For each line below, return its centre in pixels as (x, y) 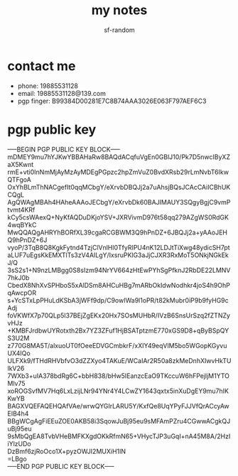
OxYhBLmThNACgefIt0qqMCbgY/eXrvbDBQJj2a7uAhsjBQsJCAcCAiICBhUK (119, 187)
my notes (119, 10)
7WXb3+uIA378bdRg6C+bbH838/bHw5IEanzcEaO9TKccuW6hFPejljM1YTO (118, 376)
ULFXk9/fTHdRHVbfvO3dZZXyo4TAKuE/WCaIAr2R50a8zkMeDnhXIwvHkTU (119, 360)
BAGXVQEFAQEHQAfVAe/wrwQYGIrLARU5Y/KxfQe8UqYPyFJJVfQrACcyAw (118, 406)
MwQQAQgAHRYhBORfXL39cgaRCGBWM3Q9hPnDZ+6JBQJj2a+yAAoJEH (117, 232)
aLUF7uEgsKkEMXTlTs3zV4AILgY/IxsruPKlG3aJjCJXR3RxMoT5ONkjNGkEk (118, 255)
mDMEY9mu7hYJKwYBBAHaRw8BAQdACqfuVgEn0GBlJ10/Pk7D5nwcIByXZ (119, 157)
